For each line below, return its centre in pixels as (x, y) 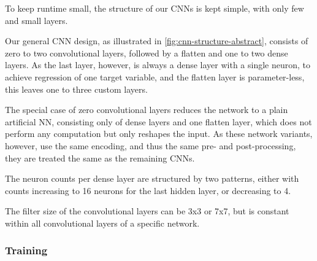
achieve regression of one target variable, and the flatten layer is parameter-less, (155, 76)
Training (26, 250)
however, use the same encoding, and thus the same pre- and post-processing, (151, 145)
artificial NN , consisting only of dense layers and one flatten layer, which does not (158, 121)
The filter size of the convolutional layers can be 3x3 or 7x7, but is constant (147, 211)
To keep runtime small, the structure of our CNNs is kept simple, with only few (155, 8)
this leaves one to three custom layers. (76, 89)
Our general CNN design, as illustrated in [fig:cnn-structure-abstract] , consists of (157, 41)
